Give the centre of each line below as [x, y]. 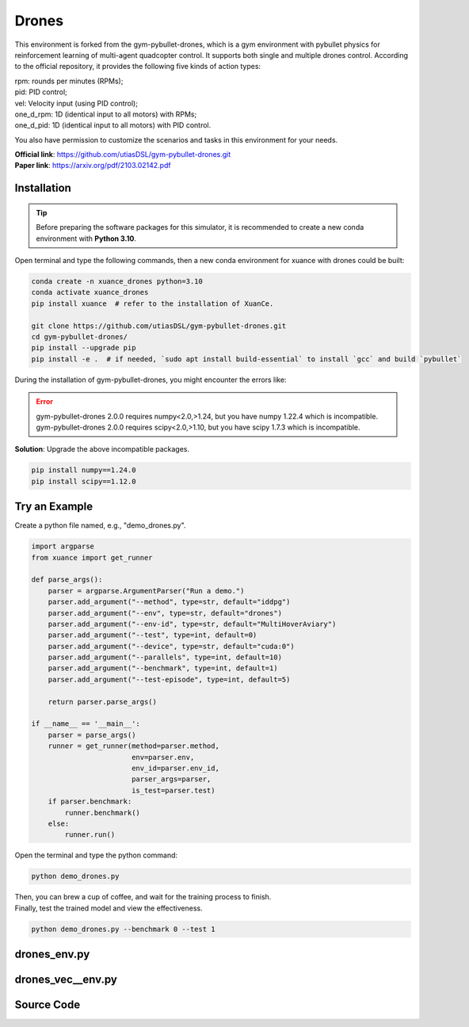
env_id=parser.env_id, [175, 768]
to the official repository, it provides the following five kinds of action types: [138, 67]
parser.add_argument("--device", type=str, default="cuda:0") [171, 646]
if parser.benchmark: [90, 802]
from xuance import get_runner [92, 557]
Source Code [48, 1005]
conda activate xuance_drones [90, 292]
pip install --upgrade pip [84, 348]
